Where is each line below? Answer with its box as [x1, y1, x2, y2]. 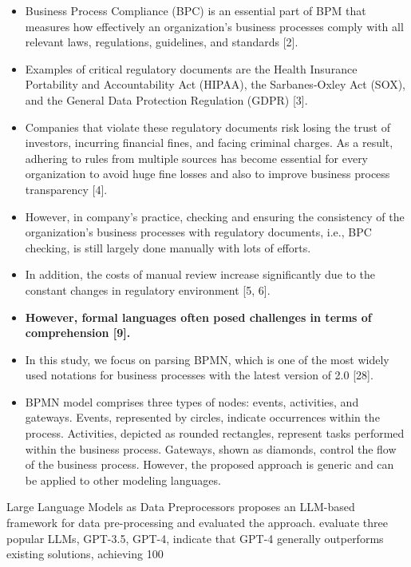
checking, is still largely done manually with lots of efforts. [25, 239, 311, 256]
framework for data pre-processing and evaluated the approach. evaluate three [6, 514, 388, 531]
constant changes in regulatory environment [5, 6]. [25, 281, 271, 298]
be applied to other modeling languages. [25, 471, 221, 488]
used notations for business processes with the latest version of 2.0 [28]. [25, 367, 373, 383]
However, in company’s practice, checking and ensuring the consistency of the [25, 208, 405, 224]
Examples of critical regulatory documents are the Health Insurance [25, 60, 358, 77]
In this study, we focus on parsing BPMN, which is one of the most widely [25, 351, 389, 367]
